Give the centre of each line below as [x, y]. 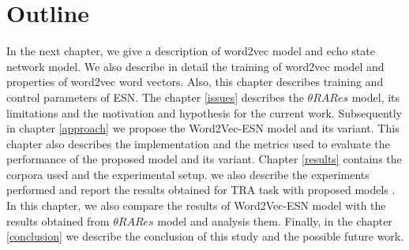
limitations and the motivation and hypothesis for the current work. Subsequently [204, 112]
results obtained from [58, 220]
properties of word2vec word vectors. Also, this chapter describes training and [195, 82]
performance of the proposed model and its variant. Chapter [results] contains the [204, 159]
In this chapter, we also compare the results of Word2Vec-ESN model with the [196, 205]
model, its [376, 97]
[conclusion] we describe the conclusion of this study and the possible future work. [205, 236]
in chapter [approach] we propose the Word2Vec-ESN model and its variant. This [203, 128]
